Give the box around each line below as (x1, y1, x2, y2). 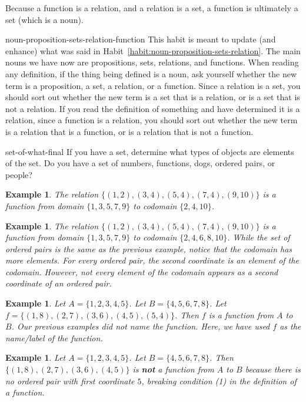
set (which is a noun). (5, 13, 84, 25)
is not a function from (132, 363, 214, 375)
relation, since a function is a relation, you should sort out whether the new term (5, 114, 298, 126)
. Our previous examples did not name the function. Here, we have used (11, 320, 270, 332)
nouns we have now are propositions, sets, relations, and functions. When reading (5, 56, 299, 68)
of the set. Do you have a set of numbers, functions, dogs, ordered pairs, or (5, 157, 275, 169)
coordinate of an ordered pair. (5, 277, 112, 289)
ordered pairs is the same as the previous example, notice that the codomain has (5, 242, 292, 255)
